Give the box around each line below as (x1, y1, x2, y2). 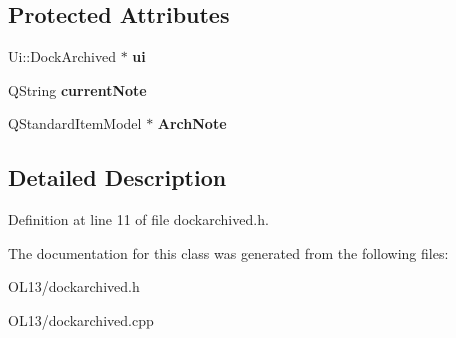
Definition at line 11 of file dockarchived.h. (8, 209, 269, 230)
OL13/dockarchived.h (8, 276, 140, 297)
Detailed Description (8, 162, 227, 193)
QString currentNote (8, 79, 147, 100)
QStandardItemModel (8, 113, 142, 134)
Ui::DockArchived (8, 46, 116, 67)
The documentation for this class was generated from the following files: (8, 242, 449, 263)
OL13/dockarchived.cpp (8, 309, 154, 330)
